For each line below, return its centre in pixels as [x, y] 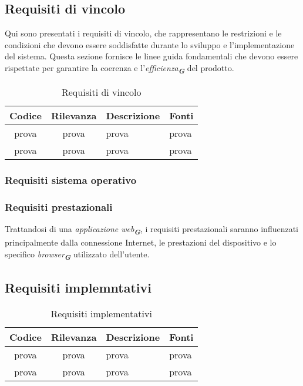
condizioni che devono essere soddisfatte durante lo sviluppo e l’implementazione [150, 44]
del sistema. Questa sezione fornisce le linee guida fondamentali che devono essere [151, 56]
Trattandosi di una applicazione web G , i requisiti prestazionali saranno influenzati [151, 230]
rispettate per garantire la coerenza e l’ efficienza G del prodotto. [119, 68]
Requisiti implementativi [101, 314]
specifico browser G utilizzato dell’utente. [77, 255]
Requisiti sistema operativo [71, 180]
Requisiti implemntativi [78, 288]
